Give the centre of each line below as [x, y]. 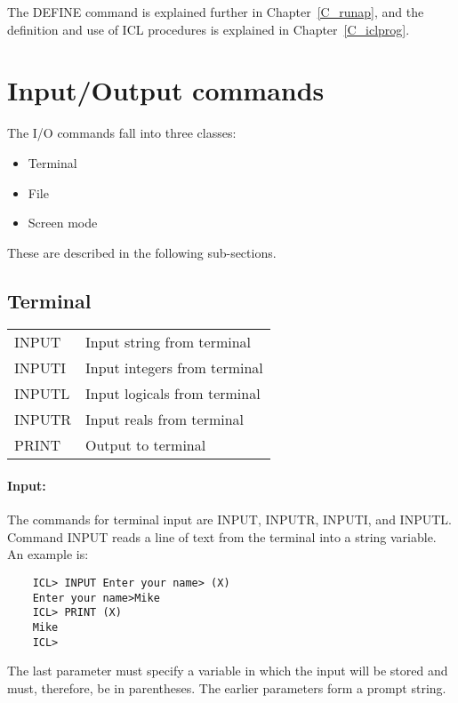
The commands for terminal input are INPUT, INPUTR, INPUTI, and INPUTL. [229, 519]
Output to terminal [146, 445]
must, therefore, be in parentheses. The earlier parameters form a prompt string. [227, 687]
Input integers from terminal [174, 368]
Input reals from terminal [165, 419]
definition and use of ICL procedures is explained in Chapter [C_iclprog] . [209, 29]
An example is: [48, 554]
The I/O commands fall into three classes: [122, 133]
